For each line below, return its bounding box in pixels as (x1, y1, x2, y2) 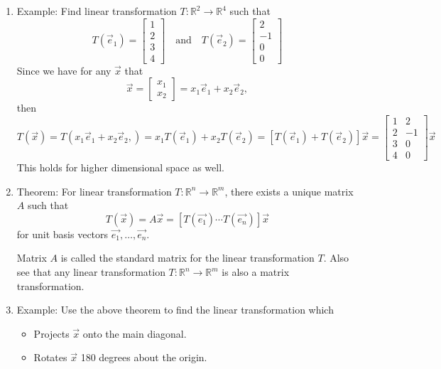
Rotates (33, 350, 67, 365)
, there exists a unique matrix (224, 183, 354, 198)
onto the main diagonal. (82, 326, 187, 341)
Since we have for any (16, 63, 111, 77)
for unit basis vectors (16, 226, 109, 241)
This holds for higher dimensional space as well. (16, 160, 224, 175)
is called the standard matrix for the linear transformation (60, 250, 315, 265)
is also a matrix (222, 264, 290, 279)
